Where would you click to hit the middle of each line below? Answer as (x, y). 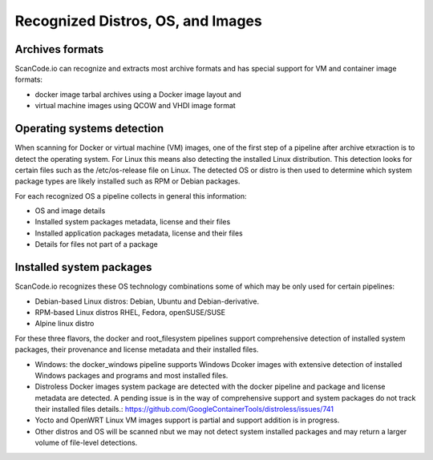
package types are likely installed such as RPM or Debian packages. (127, 181)
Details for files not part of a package (96, 244)
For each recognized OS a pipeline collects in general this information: (131, 196)
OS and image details (70, 211)
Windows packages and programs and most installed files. (132, 375)
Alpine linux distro (65, 324)
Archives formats (59, 49)
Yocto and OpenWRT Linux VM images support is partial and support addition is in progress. (187, 420)
